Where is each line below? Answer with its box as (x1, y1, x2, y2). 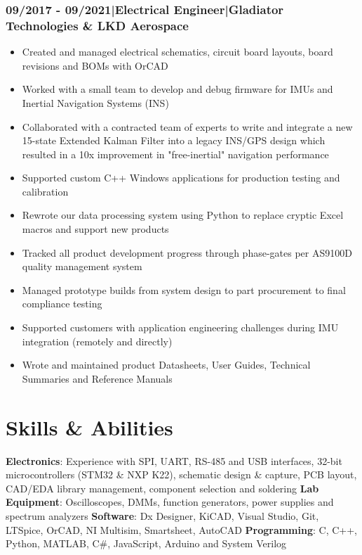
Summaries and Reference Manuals (22, 371, 173, 385)
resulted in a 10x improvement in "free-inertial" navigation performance (22, 146, 329, 161)
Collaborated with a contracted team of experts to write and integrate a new (22, 119, 353, 134)
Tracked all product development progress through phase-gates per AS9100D (22, 245, 352, 260)
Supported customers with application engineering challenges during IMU (22, 320, 339, 335)
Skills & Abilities (6, 412, 173, 441)
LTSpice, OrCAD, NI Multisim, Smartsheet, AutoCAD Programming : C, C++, (6, 522, 357, 537)
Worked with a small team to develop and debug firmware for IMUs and (22, 82, 333, 96)
